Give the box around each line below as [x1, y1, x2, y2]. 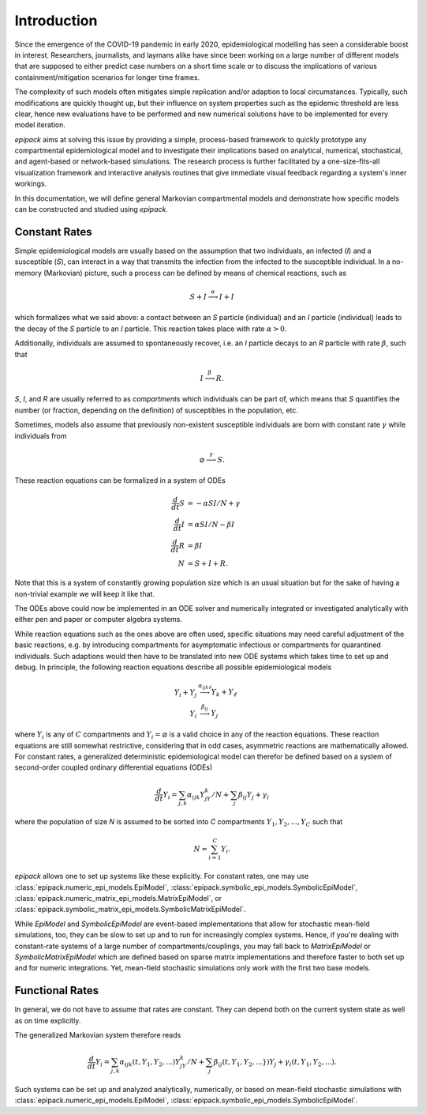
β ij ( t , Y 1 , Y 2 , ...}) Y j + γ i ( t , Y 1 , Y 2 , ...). [213, 1057, 337, 1068]
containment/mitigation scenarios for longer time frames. [14, 72, 200, 82]
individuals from [14, 431, 67, 440]
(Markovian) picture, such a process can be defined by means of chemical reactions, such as [43, 268, 347, 277]
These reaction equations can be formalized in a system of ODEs [14, 476, 226, 485]
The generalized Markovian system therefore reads [14, 1030, 181, 1040]
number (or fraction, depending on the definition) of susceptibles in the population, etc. [14, 405, 299, 415]
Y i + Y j [174, 687, 197, 699]
